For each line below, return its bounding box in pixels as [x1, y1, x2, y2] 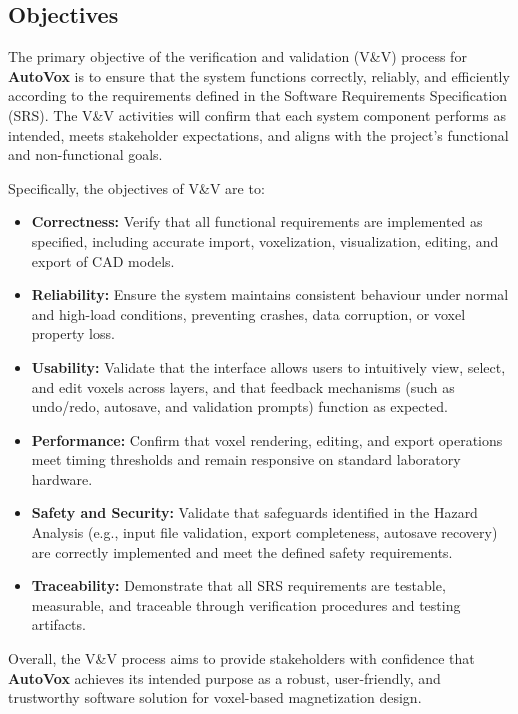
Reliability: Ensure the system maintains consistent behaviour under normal [31, 284, 509, 305]
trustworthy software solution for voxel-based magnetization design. [8, 687, 422, 708]
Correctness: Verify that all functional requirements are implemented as [31, 211, 483, 232]
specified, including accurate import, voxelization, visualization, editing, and [31, 230, 499, 251]
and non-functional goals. [8, 144, 163, 165]
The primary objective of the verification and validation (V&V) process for [8, 46, 467, 67]
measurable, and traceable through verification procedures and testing [31, 594, 461, 615]
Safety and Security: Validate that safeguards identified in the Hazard [31, 502, 478, 523]
